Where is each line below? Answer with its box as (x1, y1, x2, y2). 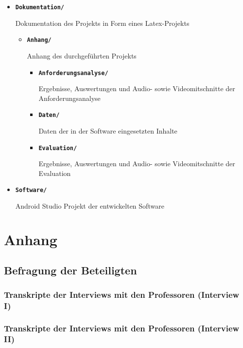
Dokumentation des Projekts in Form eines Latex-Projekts (15, 18, 190, 28)
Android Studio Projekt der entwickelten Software (15, 201, 164, 211)
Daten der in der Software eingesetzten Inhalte (38, 126, 177, 135)
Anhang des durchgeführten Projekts (27, 50, 137, 60)
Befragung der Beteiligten (4, 263, 137, 278)
